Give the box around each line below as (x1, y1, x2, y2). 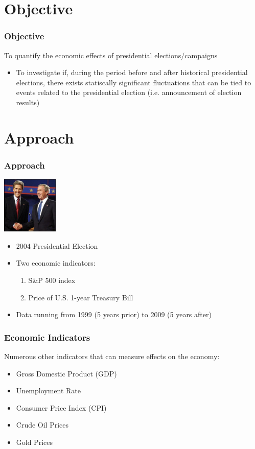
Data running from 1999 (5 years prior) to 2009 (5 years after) (16, 309, 212, 320)
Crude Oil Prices (16, 419, 69, 430)
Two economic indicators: (16, 257, 96, 268)
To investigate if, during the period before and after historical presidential (16, 67, 248, 78)
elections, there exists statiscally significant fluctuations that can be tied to (16, 77, 251, 87)
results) (16, 97, 40, 107)
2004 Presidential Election (16, 240, 98, 251)
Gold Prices (16, 436, 53, 447)
